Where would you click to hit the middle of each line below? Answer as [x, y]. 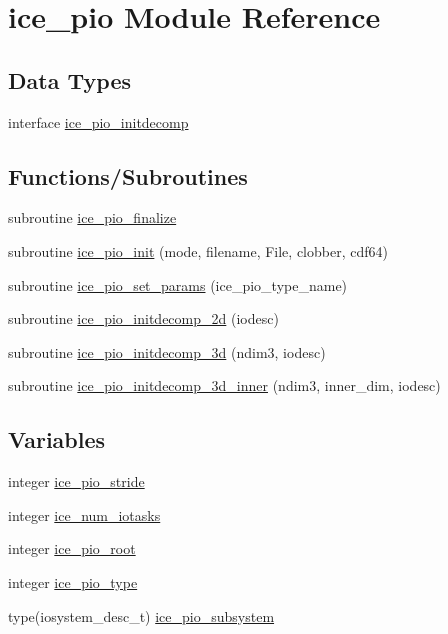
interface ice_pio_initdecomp [98, 121]
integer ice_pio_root [72, 548]
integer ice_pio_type [73, 581]
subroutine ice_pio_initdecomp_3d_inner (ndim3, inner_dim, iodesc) [224, 385]
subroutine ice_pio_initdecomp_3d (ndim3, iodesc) [167, 351]
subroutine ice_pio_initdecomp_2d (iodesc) [143, 318]
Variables [57, 439]
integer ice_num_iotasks [84, 514]
